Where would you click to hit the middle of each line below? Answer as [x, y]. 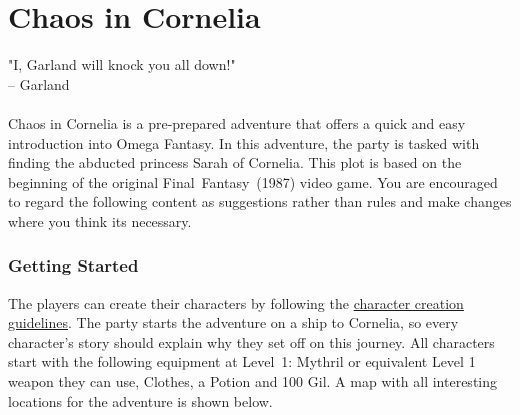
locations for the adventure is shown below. [140, 400]
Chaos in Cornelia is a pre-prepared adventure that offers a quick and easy [237, 122]
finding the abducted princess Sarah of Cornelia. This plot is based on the [235, 162]
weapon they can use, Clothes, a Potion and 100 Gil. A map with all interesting [253, 381]
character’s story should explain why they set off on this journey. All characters [251, 341]
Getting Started [73, 265]
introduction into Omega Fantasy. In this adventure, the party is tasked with [244, 142]
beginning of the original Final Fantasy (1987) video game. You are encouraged [253, 181]
